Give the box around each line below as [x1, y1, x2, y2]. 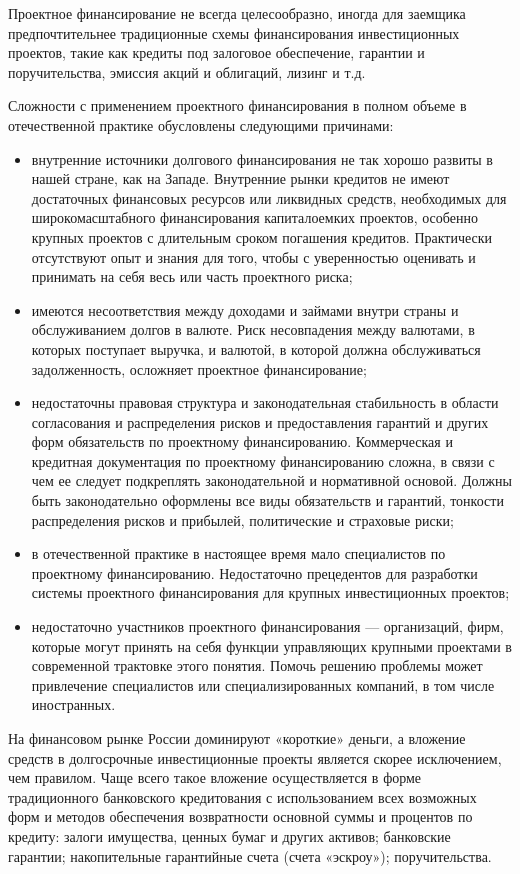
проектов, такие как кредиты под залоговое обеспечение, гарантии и [8, 42, 425, 63]
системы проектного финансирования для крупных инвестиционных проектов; [31, 582, 510, 603]
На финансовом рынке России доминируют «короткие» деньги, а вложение [8, 728, 466, 748]
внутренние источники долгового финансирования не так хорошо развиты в [31, 148, 493, 169]
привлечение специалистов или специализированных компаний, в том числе [31, 674, 495, 695]
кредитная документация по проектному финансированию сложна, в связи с [31, 450, 495, 471]
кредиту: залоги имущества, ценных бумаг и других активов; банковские [8, 825, 451, 846]
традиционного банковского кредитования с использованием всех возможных [8, 786, 477, 807]
